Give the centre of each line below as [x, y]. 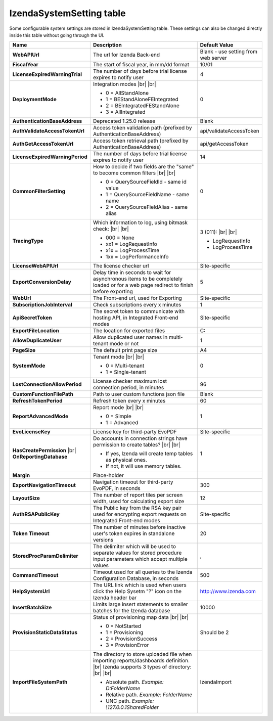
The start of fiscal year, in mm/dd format [141, 65]
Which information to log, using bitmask [140, 222]
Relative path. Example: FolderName [149, 695]
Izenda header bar [115, 598]
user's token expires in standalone [134, 533]
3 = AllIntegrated [126, 112]
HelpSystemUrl [31, 592]
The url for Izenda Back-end [126, 55]
